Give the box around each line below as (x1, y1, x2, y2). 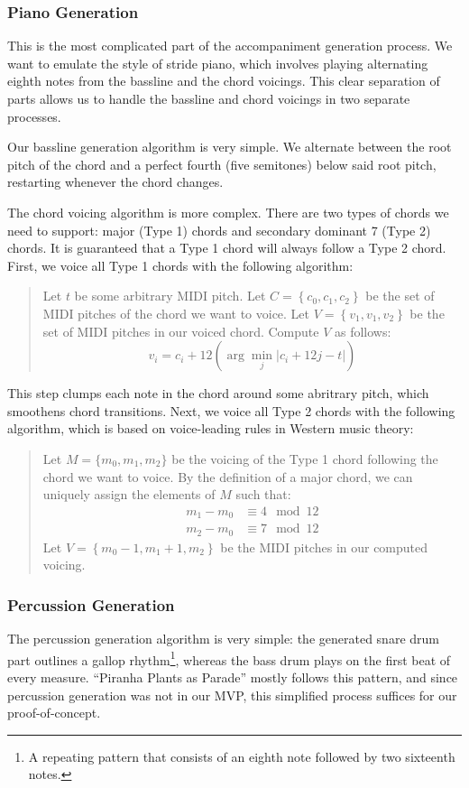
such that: (235, 485, 291, 504)
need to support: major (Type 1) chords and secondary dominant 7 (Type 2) (7, 220, 431, 239)
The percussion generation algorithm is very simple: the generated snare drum (7, 629, 439, 648)
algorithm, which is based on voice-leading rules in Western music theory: (7, 419, 414, 438)
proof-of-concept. (7, 703, 101, 722)
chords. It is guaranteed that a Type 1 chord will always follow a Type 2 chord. (7, 238, 446, 257)
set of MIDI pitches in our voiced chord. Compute (42, 321, 319, 340)
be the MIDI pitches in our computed (220, 537, 428, 556)
